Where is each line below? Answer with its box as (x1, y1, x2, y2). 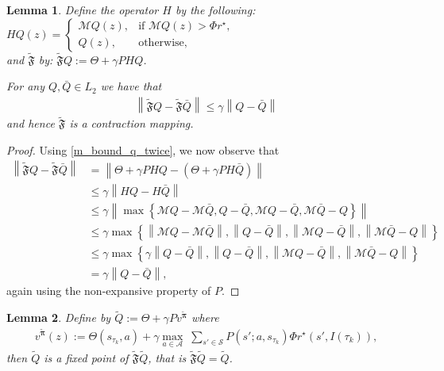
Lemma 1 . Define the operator (6, 2, 159, 17)
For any (6, 78, 44, 94)
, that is (148, 349, 187, 365)
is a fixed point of (44, 349, 129, 365)
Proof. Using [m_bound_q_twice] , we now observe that (6, 141, 280, 158)
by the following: (175, 2, 256, 17)
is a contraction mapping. (69, 115, 194, 132)
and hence (6, 115, 55, 132)
